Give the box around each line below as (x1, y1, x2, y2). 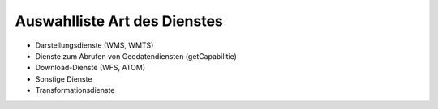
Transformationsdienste (35, 86, 115, 95)
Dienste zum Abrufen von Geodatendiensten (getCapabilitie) (35, 51, 237, 61)
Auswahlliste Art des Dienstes (15, 12, 223, 30)
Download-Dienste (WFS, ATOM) (35, 63, 146, 73)
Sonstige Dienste (35, 73, 92, 84)
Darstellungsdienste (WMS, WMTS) (35, 40, 154, 50)
